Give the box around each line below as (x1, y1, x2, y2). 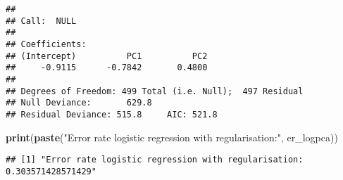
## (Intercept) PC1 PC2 (6, 51, 208, 61)
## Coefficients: (6, 39, 87, 49)
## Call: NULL (6, 15, 77, 26)
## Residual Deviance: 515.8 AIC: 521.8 (6, 109, 218, 120)
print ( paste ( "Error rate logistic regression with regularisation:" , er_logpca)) (6, 129, 338, 144)
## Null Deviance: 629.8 (6, 98, 152, 108)
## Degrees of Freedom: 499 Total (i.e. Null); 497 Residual (6, 86, 304, 96)
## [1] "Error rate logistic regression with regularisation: (6, 155, 304, 165)
